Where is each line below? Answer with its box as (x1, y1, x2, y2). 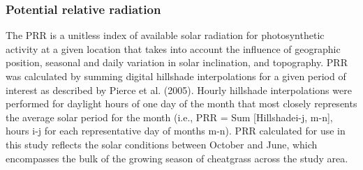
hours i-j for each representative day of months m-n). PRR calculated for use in (6, 123, 346, 138)
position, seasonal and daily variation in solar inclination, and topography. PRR (6, 55, 348, 70)
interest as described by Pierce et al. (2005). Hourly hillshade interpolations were (6, 82, 352, 97)
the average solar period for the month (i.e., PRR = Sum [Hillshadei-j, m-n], (6, 109, 333, 124)
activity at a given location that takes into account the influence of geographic (6, 41, 341, 56)
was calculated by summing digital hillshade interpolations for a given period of (6, 69, 346, 83)
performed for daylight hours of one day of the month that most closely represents (6, 96, 357, 111)
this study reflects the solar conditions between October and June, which (6, 137, 318, 151)
